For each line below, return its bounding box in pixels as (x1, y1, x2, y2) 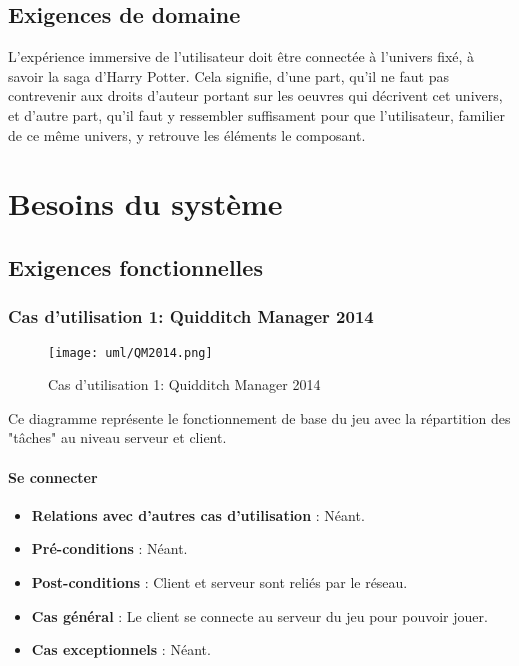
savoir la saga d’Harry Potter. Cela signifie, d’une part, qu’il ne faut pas (8, 65, 449, 86)
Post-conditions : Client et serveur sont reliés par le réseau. (31, 571, 408, 592)
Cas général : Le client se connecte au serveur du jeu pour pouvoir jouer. (31, 605, 488, 626)
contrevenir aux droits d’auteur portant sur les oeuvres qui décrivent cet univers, (8, 85, 503, 106)
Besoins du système (8, 183, 283, 224)
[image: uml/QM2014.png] (48, 345, 213, 360)
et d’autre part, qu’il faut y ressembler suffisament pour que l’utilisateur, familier (8, 104, 505, 125)
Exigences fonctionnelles (8, 251, 263, 282)
